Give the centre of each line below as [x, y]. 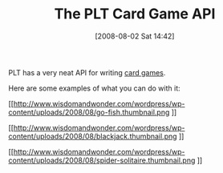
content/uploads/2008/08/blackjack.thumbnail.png [93, 136]
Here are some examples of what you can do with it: [94, 88]
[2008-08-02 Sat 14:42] [135, 36]
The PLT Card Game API [135, 14]
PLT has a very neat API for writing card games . [87, 72]
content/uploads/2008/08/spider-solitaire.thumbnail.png [102, 160]
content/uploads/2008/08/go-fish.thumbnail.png [89, 112]
